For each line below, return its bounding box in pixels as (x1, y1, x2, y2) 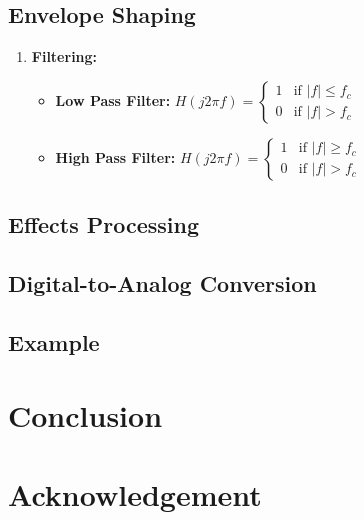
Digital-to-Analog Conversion (8, 267, 317, 298)
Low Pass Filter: (55, 89, 171, 110)
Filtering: (31, 46, 98, 67)
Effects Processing (8, 209, 199, 240)
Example (8, 326, 100, 357)
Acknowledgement (8, 473, 262, 514)
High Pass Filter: (55, 146, 176, 167)
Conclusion (8, 395, 163, 436)
